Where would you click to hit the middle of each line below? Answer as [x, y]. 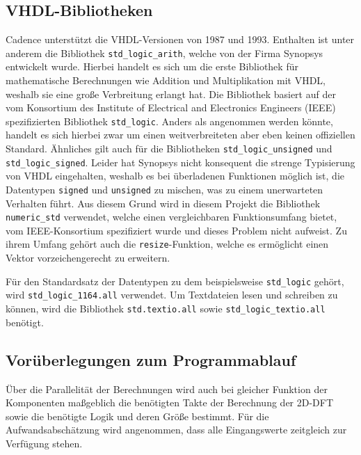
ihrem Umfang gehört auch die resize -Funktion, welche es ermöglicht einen [167, 244]
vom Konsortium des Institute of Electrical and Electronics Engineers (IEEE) [171, 107]
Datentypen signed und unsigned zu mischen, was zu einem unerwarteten [165, 189]
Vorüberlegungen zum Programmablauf [151, 359]
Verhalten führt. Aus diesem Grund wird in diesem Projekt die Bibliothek [163, 203]
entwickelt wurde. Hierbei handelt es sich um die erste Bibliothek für [152, 66]
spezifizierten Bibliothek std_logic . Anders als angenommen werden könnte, [169, 121]
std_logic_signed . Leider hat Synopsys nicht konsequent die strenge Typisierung [180, 162]
